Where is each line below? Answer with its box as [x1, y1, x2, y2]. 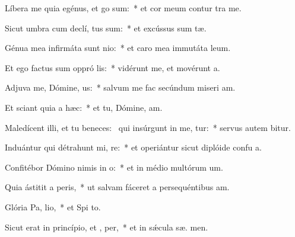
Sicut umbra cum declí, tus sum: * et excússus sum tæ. [5, 21, 207, 34]
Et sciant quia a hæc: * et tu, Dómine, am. [5, 101, 163, 113]
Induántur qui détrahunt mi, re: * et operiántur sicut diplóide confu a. [5, 141, 262, 153]
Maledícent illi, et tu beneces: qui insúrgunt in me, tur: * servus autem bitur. [5, 121, 291, 133]
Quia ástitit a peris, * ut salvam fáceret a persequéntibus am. [5, 181, 230, 193]
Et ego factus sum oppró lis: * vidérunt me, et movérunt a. [5, 61, 220, 73]
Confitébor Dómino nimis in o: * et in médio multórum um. [5, 161, 223, 173]
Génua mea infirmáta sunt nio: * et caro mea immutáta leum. [5, 41, 231, 54]
